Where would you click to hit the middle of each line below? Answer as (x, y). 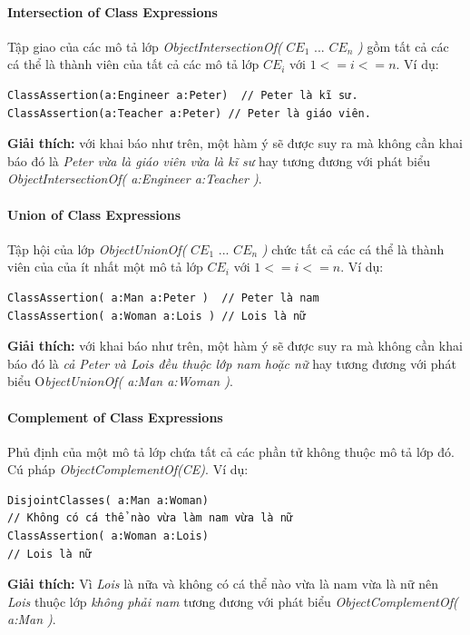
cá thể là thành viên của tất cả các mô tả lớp (133, 64)
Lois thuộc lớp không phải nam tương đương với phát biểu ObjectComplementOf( (233, 601)
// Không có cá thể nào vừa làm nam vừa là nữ (150, 518)
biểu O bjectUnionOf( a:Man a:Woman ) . (120, 381)
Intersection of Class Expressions (113, 11)
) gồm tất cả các (403, 46)
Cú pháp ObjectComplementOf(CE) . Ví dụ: (128, 469)
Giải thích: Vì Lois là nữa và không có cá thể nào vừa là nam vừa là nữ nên (223, 584)
